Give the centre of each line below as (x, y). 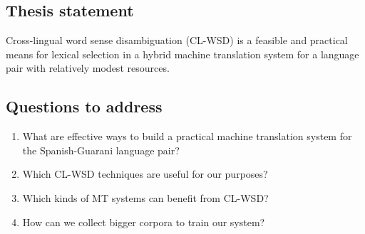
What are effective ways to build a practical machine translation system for (187, 136)
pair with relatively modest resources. (88, 68)
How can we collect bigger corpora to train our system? (144, 222)
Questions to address (84, 106)
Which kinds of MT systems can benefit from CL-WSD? (145, 197)
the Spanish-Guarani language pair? (101, 150)
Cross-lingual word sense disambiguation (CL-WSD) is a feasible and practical (177, 40)
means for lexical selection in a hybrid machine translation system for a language (182, 54)
